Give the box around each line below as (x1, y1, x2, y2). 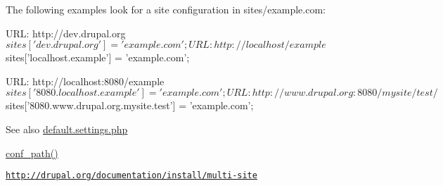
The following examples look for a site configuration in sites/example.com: (6, 2, 326, 16)
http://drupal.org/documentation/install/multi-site (6, 170, 257, 181)
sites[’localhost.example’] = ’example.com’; (6, 50, 190, 65)
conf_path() (6, 145, 58, 160)
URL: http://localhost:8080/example (6, 73, 165, 88)
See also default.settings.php (6, 121, 128, 136)
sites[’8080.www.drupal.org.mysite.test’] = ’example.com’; (6, 98, 254, 113)
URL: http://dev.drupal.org (6, 25, 126, 40)
